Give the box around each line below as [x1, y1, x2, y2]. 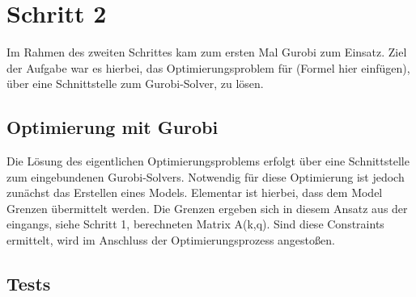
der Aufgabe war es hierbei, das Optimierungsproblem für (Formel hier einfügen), [6, 59, 410, 76]
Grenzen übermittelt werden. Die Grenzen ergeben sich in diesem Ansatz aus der [6, 199, 408, 216]
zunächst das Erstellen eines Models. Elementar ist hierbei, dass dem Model [6, 184, 383, 201]
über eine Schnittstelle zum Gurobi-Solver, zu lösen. [6, 75, 264, 92]
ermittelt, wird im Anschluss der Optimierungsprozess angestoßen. [6, 232, 335, 249]
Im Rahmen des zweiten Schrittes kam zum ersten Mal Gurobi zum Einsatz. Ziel [6, 44, 407, 61]
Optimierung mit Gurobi [6, 115, 219, 140]
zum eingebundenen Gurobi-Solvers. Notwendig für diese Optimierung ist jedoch [6, 168, 405, 185]
